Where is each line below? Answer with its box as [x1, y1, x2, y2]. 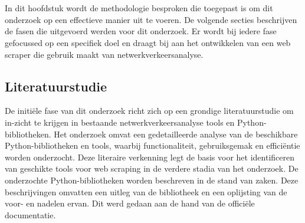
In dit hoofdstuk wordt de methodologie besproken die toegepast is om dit [5, 2, 273, 14]
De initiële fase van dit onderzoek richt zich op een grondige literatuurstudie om [5, 104, 294, 117]
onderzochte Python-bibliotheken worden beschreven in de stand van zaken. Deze [5, 173, 299, 186]
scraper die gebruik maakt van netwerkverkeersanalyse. [5, 48, 204, 60]
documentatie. [5, 208, 56, 221]
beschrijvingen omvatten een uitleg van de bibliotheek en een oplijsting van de [5, 185, 287, 198]
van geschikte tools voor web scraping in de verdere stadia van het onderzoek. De [5, 162, 299, 175]
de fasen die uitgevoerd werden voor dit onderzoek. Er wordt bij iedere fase [5, 25, 277, 37]
